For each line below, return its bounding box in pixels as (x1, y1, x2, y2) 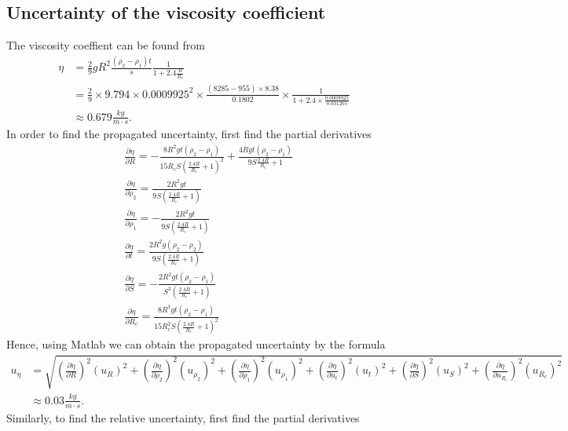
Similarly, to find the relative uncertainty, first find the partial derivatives (6, 409, 360, 426)
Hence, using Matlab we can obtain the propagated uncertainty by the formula (6, 336, 386, 352)
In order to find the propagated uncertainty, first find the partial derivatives (6, 126, 372, 142)
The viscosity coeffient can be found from (6, 37, 205, 53)
